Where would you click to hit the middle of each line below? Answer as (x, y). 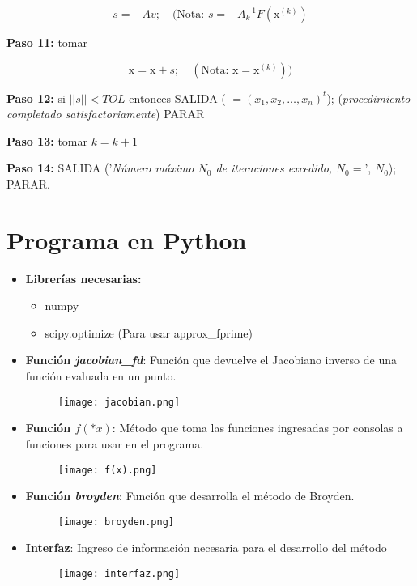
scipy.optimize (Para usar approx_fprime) (149, 332)
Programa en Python (127, 239)
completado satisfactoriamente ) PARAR (106, 114)
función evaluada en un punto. (101, 376)
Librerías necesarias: (83, 278)
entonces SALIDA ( (177, 98)
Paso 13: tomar (47, 140)
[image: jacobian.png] (119, 402)
